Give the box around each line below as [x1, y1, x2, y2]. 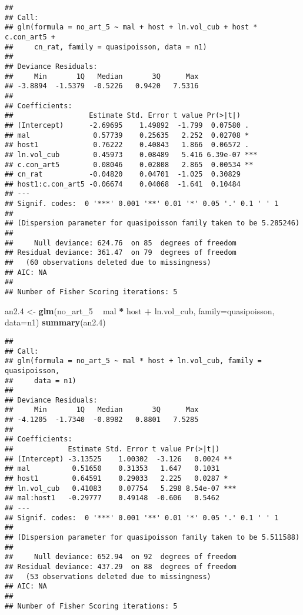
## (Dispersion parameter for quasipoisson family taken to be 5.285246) [5, 219, 300, 228]
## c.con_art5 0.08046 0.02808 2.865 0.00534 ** [5, 160, 254, 169]
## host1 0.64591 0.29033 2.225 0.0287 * [5, 474, 228, 483]
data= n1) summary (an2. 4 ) [5, 316, 106, 328]
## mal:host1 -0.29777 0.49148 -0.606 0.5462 [5, 494, 220, 503]
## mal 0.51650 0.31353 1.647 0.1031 [5, 464, 220, 473]
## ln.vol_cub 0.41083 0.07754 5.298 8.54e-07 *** [5, 484, 237, 493]
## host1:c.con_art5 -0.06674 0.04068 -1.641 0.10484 [5, 179, 241, 188]
